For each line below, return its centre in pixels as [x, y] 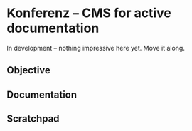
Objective [29, 70]
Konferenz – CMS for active [89, 13]
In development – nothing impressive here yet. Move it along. [96, 48]
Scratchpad [33, 119]
